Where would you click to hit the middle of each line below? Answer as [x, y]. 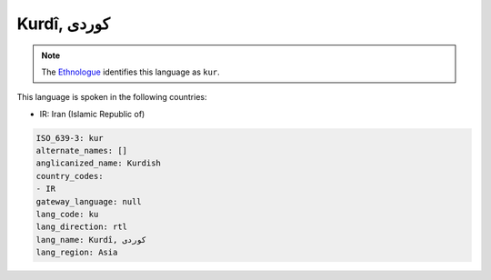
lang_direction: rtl [81, 227]
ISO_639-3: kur [70, 138]
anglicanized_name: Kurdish [98, 163]
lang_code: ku [67, 215]
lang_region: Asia [77, 253]
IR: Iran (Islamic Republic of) [92, 114]
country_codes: [70, 176]
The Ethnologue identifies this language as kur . [130, 72]
